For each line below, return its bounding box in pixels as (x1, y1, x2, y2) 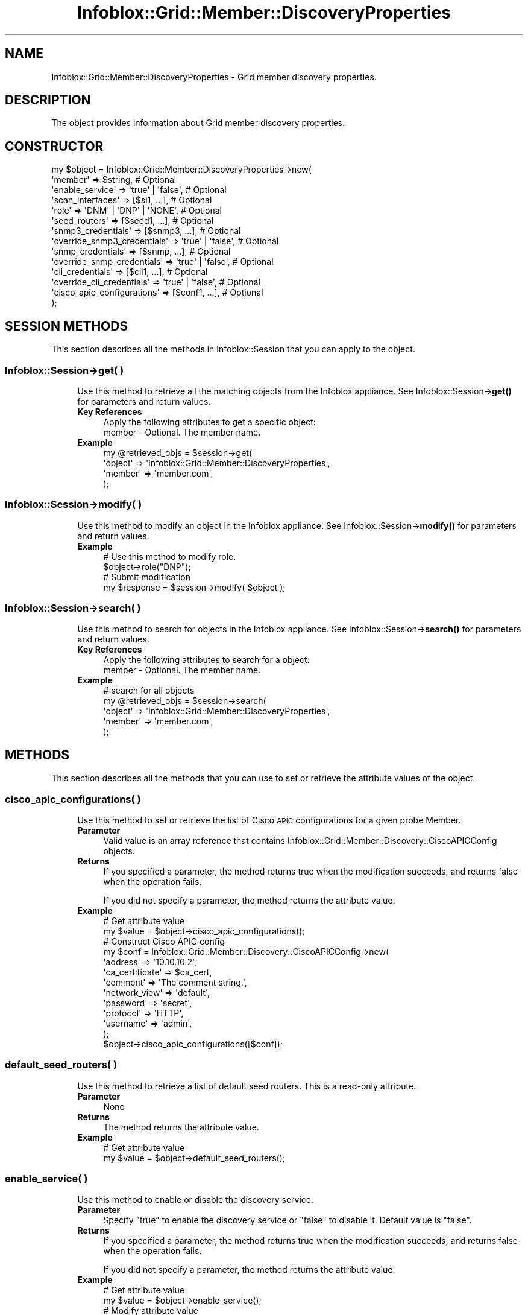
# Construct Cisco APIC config (103, 936, 225, 946)
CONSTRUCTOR (5, 138, 104, 154)
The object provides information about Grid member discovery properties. (51, 118, 345, 128)
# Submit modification (103, 571, 191, 582)
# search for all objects (103, 685, 195, 696)
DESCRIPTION (5, 92, 91, 108)
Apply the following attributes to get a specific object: (103, 416, 316, 427)
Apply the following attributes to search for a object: (103, 654, 310, 665)
